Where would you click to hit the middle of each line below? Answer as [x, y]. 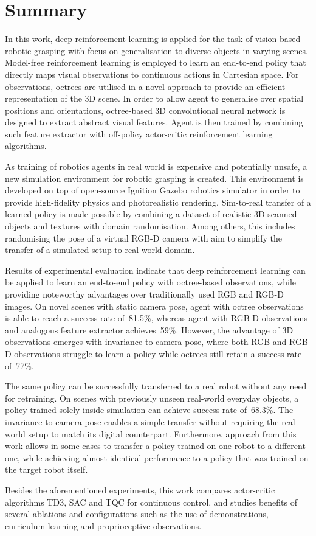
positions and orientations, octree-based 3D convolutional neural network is [145, 110]
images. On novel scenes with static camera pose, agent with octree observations [154, 306]
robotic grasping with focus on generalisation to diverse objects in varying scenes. [156, 50]
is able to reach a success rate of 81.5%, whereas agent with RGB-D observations [156, 318]
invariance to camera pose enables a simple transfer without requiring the [142, 421]
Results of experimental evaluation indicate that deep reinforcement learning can [155, 270]
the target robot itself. [46, 469]
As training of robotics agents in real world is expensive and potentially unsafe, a [156, 166]
